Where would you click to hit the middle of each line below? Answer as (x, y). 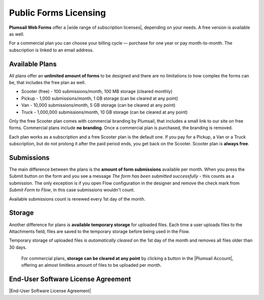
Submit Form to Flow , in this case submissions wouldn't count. (72, 190)
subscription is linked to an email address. (51, 50)
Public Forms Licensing (57, 13)
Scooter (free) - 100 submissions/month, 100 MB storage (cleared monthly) (97, 92)
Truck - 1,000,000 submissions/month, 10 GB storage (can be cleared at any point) (104, 112)
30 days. (18, 247)
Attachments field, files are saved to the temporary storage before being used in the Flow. (99, 231)
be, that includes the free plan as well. (47, 83)
